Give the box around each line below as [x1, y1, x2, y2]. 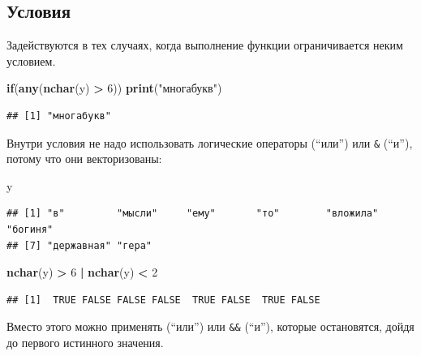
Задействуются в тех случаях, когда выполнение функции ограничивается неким [6, 36, 403, 54]
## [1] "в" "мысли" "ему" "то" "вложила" [6, 208, 379, 220]
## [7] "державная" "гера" [6, 239, 152, 251]
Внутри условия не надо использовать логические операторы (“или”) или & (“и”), [6, 134, 413, 151]
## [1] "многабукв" [6, 109, 111, 122]
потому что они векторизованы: [6, 150, 162, 167]
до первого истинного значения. [6, 334, 164, 351]
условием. [6, 52, 56, 69]
